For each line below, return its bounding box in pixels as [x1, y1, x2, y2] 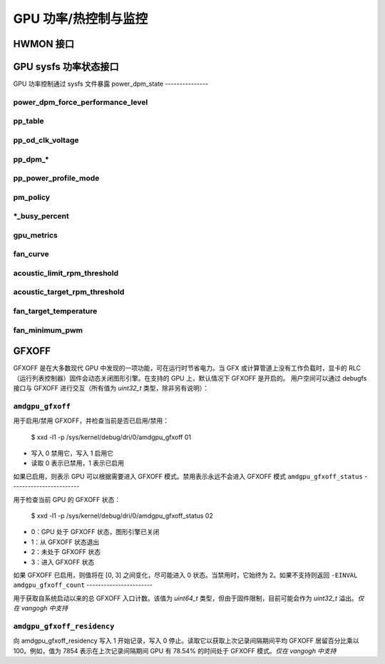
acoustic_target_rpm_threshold [13, 287, 125, 297]
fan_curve [13, 249, 49, 259]
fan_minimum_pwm [13, 325, 83, 335]
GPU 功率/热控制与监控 [13, 11, 148, 26]
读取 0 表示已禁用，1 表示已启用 [31, 459, 125, 468]
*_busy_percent [13, 211, 69, 221]
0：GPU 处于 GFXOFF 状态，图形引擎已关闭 [31, 528, 160, 536]
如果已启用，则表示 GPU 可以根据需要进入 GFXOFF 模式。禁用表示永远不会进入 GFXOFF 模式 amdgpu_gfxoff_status [13, 472, 363, 481]
